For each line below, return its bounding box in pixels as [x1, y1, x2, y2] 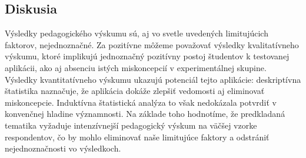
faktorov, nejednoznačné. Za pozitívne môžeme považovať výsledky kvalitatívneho [5, 38, 299, 51]
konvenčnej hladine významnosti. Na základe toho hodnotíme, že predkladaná [5, 107, 285, 120]
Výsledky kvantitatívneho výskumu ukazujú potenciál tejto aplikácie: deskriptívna [5, 73, 301, 85]
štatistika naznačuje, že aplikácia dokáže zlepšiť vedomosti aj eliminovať [5, 85, 265, 97]
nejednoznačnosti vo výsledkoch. [5, 142, 121, 154]
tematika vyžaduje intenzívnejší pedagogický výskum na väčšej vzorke [5, 119, 257, 131]
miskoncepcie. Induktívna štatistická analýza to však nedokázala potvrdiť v [5, 96, 277, 108]
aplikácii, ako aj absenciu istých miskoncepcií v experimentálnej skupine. [5, 61, 267, 73]
